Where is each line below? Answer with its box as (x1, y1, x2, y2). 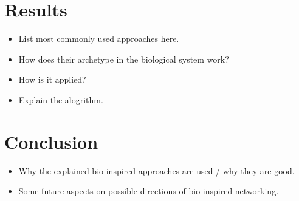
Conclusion (4, 129, 98, 154)
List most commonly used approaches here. (18, 32, 179, 45)
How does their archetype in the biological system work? (18, 52, 229, 65)
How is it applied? (18, 73, 86, 86)
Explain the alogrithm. (18, 93, 103, 106)
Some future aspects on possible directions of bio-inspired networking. (18, 185, 279, 197)
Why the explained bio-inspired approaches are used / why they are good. (18, 164, 295, 177)
